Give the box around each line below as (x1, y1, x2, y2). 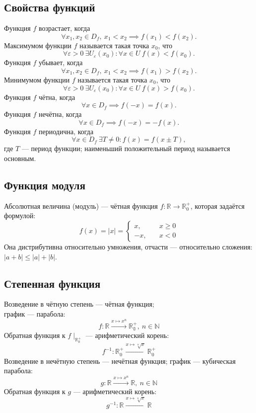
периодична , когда (39, 126, 94, 136)
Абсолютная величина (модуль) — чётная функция (4, 200, 158, 211)
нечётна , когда (39, 109, 82, 119)
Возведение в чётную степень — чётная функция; (4, 299, 154, 309)
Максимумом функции (4, 40, 72, 50)
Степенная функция (4, 275, 101, 291)
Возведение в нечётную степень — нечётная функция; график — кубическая (4, 355, 236, 366)
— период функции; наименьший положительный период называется (21, 143, 230, 154)
